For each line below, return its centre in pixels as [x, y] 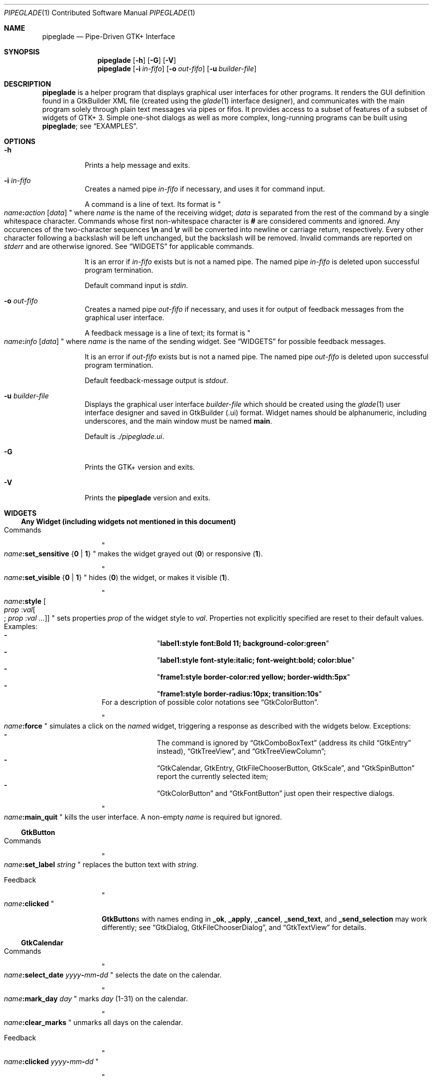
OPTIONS [20, 141]
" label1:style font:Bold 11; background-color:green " [243, 643]
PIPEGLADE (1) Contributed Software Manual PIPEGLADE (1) [100, 13]
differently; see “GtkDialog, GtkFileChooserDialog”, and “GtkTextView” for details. [234, 927]
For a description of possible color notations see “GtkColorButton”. [210, 702]
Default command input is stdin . [136, 285]
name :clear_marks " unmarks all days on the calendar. [93, 1022]
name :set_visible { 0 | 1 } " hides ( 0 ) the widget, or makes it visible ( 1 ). [117, 577]
